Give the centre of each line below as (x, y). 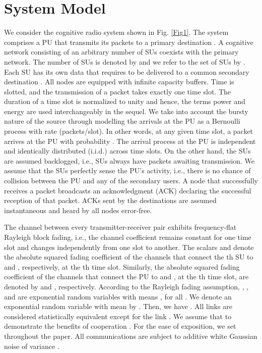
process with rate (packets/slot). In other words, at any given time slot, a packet (129, 131)
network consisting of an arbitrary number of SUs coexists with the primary (121, 52)
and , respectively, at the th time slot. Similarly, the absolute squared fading (122, 266)
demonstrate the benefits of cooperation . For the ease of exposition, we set (120, 326)
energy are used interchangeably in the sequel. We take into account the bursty (126, 111)
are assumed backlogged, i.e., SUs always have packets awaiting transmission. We (129, 160)
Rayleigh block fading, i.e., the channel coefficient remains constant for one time (128, 237)
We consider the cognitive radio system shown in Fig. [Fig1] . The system (116, 32)
